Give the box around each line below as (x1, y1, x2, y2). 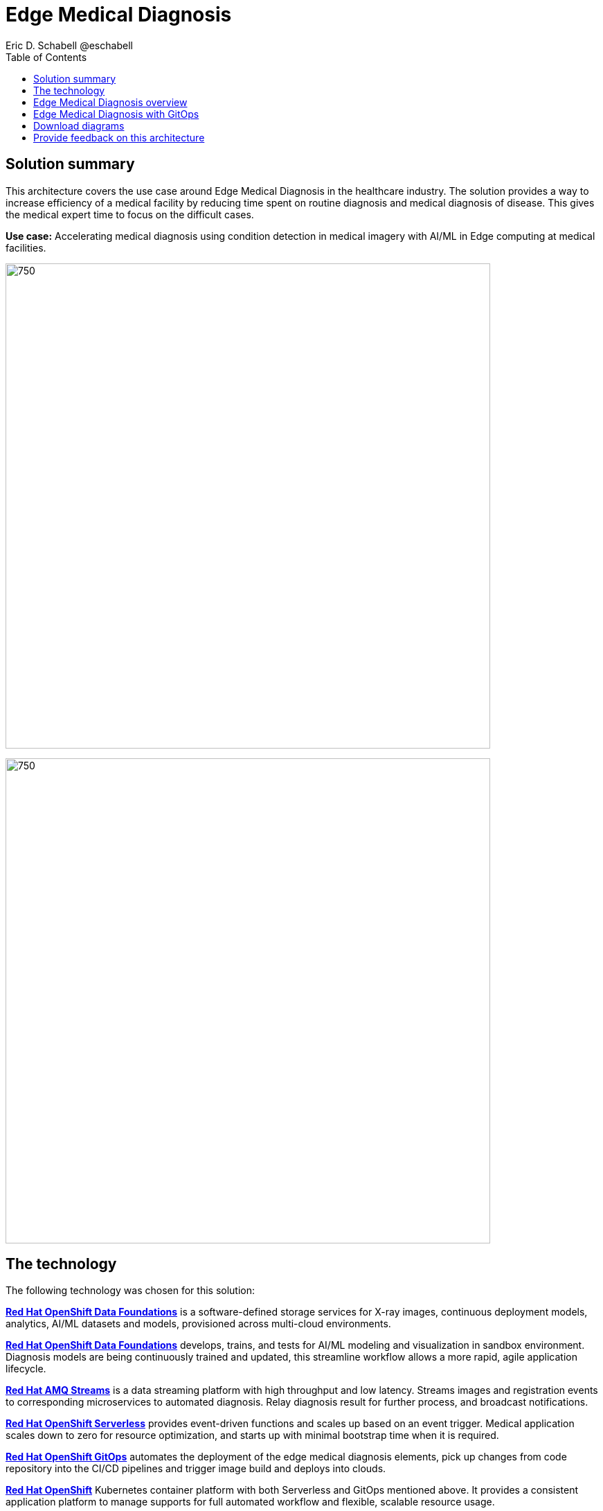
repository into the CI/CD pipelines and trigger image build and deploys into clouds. (6, 1462, 386, 1475)
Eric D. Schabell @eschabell (6, 39, 133, 51)
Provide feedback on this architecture (33, 131, 205, 143)
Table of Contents (6, 51, 87, 63)
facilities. (6, 241, 46, 254)
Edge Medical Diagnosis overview (33, 96, 188, 108)
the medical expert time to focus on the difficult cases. (6, 208, 254, 220)
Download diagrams (33, 119, 125, 132)
